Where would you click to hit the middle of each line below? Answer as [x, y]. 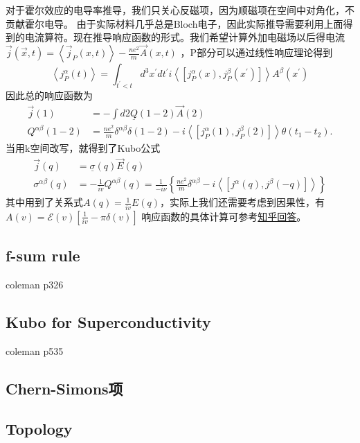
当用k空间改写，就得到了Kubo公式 [83, 148]
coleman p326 [35, 284]
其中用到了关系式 [44, 202]
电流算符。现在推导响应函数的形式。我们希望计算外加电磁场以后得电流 [184, 37]
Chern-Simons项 [64, 388]
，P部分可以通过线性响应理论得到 [256, 52]
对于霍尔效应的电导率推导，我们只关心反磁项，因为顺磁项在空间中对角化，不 [180, 10]
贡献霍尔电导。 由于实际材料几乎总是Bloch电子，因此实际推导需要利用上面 [174, 23]
